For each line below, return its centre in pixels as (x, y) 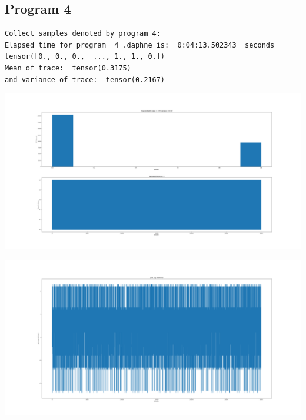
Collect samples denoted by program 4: (83, 34)
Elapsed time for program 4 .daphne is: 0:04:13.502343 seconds (140, 45)
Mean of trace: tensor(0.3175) (68, 68)
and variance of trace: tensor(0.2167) (85, 80)
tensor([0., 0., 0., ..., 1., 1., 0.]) (85, 57)
